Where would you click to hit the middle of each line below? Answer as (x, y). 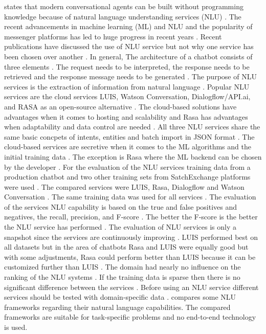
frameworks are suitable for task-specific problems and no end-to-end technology (130, 317)
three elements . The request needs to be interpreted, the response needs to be (127, 66)
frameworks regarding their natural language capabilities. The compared (117, 307)
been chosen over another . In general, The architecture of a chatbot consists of (128, 56)
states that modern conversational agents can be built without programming (124, 6)
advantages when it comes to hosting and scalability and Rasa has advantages (126, 116)
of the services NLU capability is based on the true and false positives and (121, 206)
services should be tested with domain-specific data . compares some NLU (120, 297)
